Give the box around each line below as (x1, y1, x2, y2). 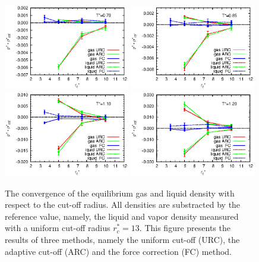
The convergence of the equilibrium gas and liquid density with (5, 186, 235, 199)
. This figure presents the (139, 222, 230, 234)
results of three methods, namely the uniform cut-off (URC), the (5, 233, 240, 245)
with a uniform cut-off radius (5, 222, 110, 234)
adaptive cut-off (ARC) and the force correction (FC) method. (5, 245, 232, 257)
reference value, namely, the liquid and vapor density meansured (5, 210, 239, 222)
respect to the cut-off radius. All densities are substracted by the (5, 198, 241, 211)
